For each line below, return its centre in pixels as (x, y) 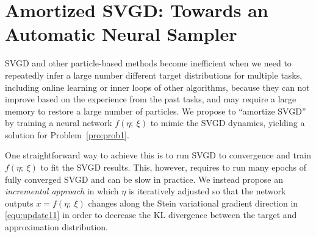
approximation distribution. (56, 227)
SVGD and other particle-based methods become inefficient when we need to (148, 63)
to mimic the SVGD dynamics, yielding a (228, 123)
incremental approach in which (62, 191)
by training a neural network (59, 123)
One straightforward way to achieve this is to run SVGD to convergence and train (158, 155)
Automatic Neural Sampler (121, 34)
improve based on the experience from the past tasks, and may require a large (151, 99)
